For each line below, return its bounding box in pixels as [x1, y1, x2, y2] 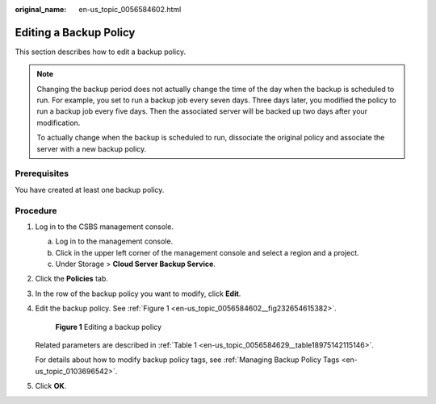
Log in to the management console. [55, 236, 174, 246]
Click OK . [35, 381, 67, 391]
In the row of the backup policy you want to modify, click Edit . [35, 289, 241, 298]
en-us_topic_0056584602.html [78, 5, 182, 14]
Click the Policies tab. [35, 274, 108, 284]
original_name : [15, 5, 67, 14]
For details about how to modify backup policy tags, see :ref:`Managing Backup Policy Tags [35, 355, 340, 364]
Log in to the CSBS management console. [35, 222, 174, 231]
